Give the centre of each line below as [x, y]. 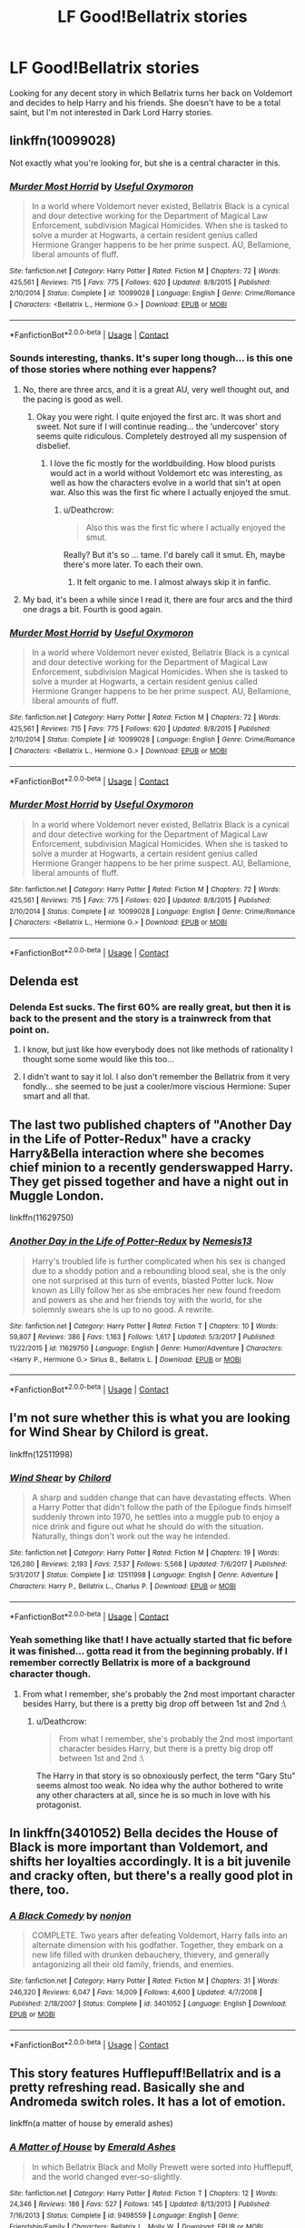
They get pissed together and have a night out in [149, 1182]
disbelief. [53, 445]
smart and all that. [56, 1096]
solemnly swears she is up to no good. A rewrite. [123, 1309]
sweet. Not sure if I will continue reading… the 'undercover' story [157, 426]
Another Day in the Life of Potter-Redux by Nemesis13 [131, 1241]
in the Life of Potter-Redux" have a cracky [130, 1139]
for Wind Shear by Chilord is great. [109, 1432]
